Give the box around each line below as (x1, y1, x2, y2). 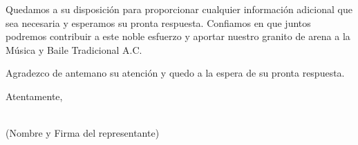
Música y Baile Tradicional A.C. (6, 42, 142, 57)
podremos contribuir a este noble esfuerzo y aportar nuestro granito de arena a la (6, 29, 350, 43)
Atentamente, (6, 88, 63, 103)
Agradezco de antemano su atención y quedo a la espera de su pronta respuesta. (6, 66, 345, 80)
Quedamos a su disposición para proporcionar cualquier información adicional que (6, 2, 352, 16)
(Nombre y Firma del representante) (6, 126, 160, 140)
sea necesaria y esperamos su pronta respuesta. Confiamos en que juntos (6, 15, 311, 30)
